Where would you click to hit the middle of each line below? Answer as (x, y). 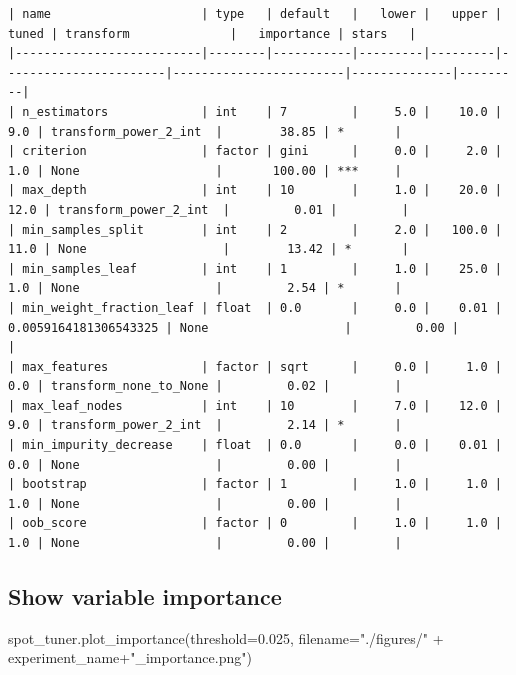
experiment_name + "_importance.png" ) (130, 657)
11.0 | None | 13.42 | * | (208, 249)
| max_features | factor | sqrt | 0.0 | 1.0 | (255, 366)
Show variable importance (145, 596)
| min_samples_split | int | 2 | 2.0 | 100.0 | (255, 229)
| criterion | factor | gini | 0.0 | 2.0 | (255, 151)
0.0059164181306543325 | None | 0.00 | (234, 327)
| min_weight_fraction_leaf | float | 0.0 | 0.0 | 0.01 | (255, 307)
